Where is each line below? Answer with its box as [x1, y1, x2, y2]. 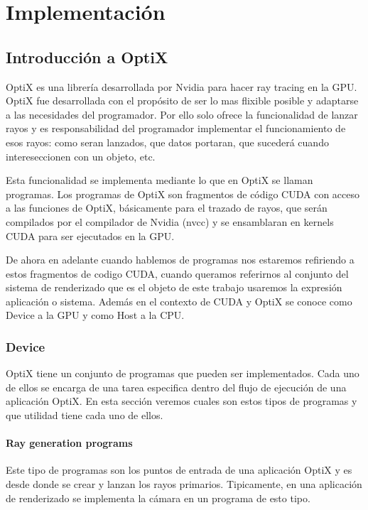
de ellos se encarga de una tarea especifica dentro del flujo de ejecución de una [6, 379, 347, 394]
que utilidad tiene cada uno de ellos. [6, 408, 163, 423]
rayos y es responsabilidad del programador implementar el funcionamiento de [6, 121, 346, 136]
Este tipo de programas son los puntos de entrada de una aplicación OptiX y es [6, 462, 352, 477]
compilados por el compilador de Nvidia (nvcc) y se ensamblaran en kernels [6, 214, 334, 229]
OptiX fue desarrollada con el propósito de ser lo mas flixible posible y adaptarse [6, 93, 359, 108]
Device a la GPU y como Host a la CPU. [6, 308, 185, 322]
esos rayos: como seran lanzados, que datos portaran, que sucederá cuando [6, 134, 329, 149]
